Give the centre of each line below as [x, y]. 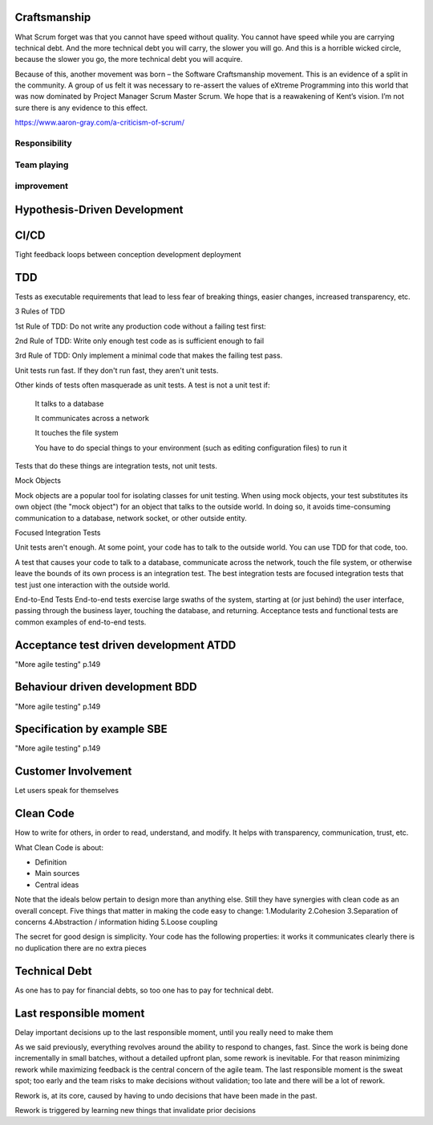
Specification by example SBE [91, 729]
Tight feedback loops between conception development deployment [128, 254]
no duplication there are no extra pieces [81, 947]
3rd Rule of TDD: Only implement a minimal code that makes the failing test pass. [149, 356]
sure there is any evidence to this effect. [81, 108]
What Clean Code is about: [59, 847]
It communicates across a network [92, 418]
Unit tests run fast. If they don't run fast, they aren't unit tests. [117, 370]
